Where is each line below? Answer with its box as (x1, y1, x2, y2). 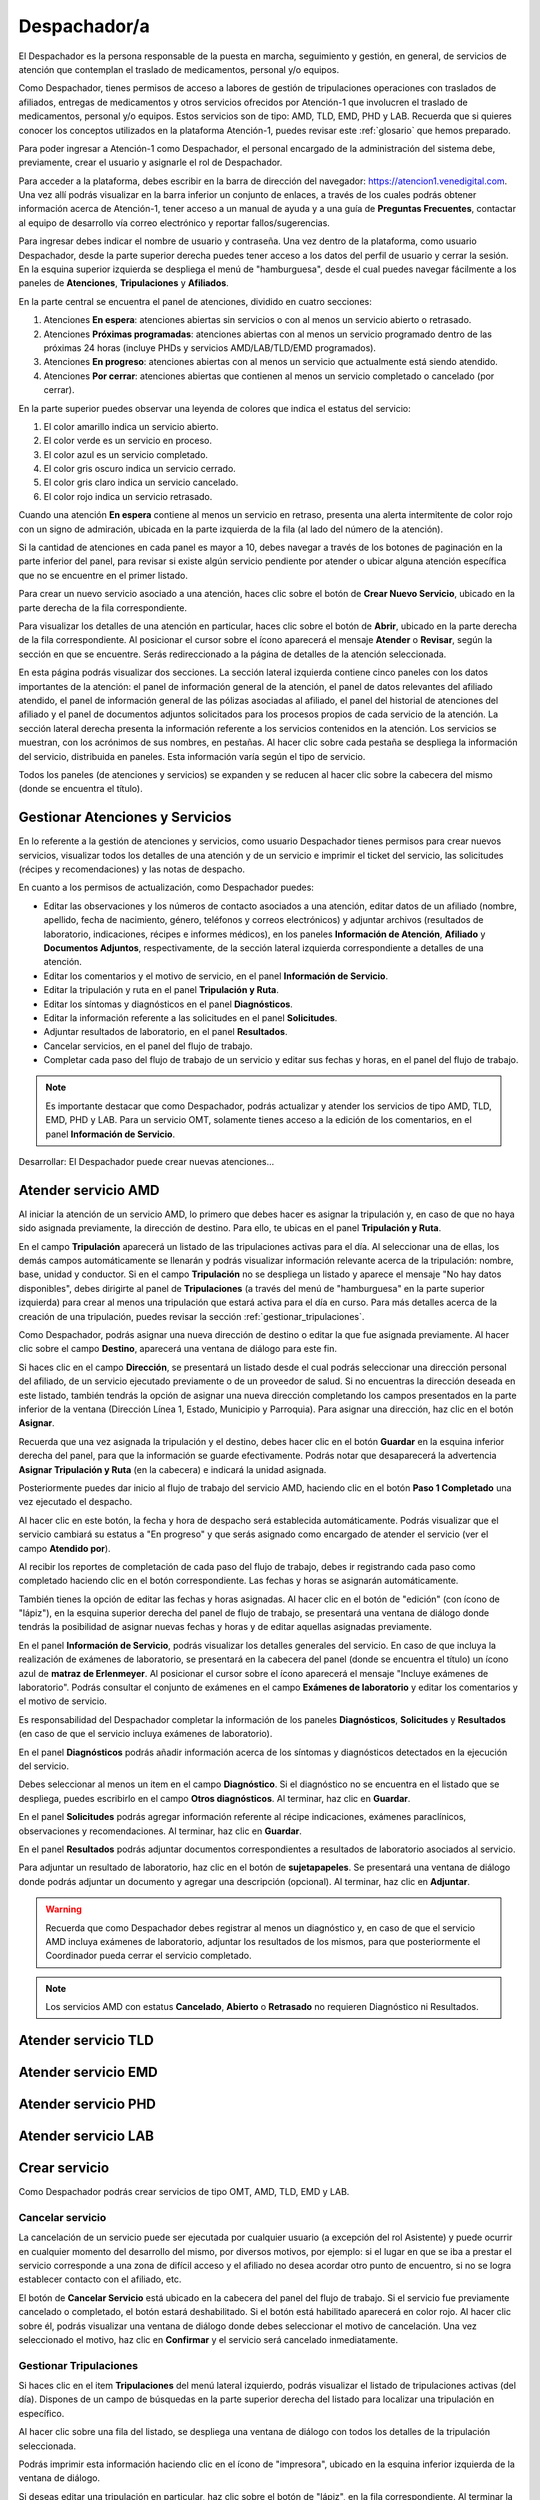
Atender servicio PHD (18, 2095, 157, 2112)
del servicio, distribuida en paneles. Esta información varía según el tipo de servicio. (18, 750, 366, 762)
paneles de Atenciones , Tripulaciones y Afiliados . (18, 277, 229, 289)
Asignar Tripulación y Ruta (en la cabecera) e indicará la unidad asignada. (18, 1463, 327, 1475)
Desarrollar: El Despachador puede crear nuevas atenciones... (18, 1156, 275, 1168)
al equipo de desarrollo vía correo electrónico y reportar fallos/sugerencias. (18, 216, 330, 229)
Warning (45, 1903, 82, 1915)
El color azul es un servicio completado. (43, 448, 209, 460)
